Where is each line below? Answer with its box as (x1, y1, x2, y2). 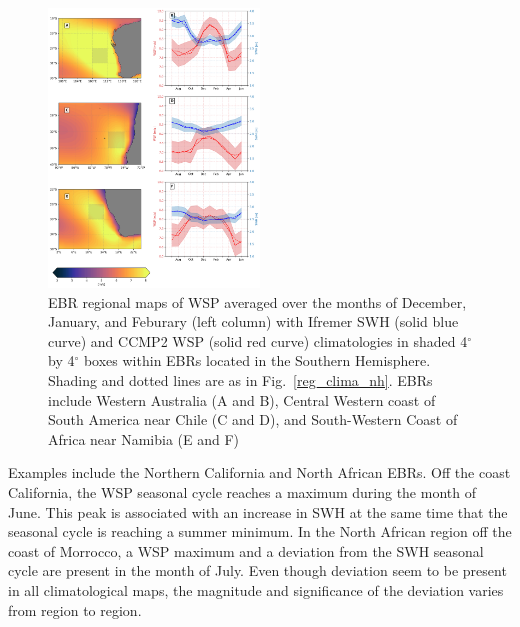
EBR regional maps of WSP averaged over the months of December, (48, 291, 467, 312)
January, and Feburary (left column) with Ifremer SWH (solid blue (48, 311, 459, 332)
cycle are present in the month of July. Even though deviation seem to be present (8, 560, 507, 581)
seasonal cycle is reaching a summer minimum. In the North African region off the (8, 521, 512, 542)
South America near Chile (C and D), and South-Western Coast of (48, 409, 458, 430)
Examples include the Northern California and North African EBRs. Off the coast (8, 462, 511, 483)
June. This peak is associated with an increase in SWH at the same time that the (8, 501, 508, 522)
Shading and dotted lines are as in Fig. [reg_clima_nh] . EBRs (48, 370, 433, 391)
